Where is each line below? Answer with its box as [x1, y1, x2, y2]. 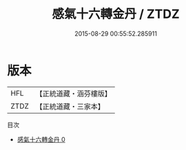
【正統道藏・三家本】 [35, 101, 105, 111]
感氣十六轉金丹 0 [17, 135, 65, 143]
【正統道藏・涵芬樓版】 [35, 89, 112, 98]
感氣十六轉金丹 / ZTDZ [51, 6, 180, 22]
